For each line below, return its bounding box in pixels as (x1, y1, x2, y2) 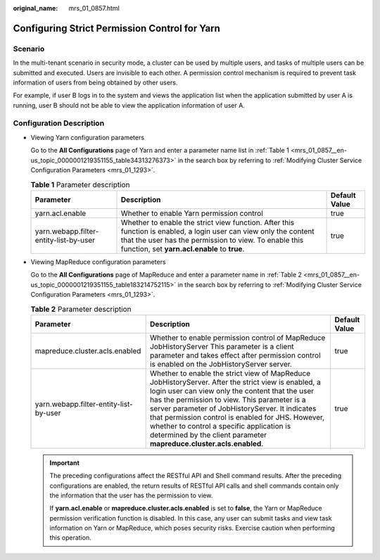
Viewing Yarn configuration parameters (30, 133, 144, 141)
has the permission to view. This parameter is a (149, 395, 306, 405)
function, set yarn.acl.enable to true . (120, 243, 245, 253)
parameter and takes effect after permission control (149, 350, 321, 360)
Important (49, 458, 80, 467)
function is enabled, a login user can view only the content (120, 226, 315, 236)
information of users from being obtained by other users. (13, 78, 178, 87)
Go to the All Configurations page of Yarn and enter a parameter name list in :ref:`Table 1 (30, 146, 290, 155)
